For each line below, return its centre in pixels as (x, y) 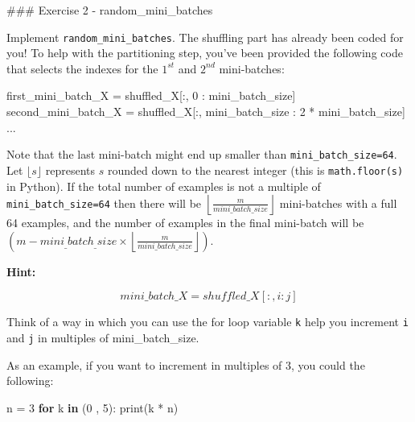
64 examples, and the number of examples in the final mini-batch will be (185, 223)
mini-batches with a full (338, 203)
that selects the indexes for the (82, 68)
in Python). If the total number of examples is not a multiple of (164, 186)
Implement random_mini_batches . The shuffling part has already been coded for (205, 37)
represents (70, 170)
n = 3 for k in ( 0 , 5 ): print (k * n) (92, 407)
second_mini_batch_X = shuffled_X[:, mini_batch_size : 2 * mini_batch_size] (206, 112)
